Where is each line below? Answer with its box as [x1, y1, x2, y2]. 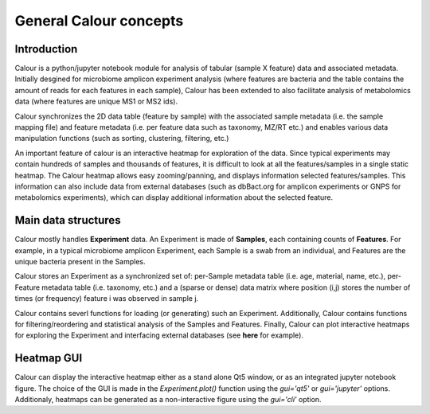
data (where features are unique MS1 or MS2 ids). [14, 96, 178, 107]
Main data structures [14, 213, 121, 227]
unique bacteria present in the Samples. [14, 257, 146, 267]
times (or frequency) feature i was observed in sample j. [14, 294, 199, 303]
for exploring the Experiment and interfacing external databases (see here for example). [14, 330, 304, 340]
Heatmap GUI [14, 351, 83, 365]
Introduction [14, 42, 78, 56]
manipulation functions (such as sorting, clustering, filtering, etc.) [14, 134, 229, 143]
